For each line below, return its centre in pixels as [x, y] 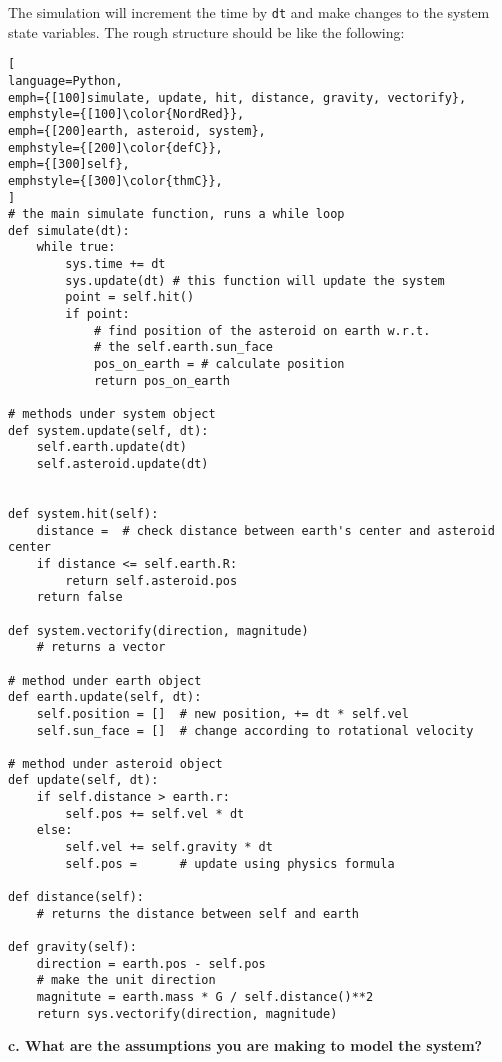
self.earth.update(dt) [111, 447]
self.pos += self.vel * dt [155, 813]
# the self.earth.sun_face [183, 347]
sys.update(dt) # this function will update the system [255, 280]
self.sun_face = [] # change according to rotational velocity [255, 730]
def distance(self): [76, 897]
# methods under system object [112, 414]
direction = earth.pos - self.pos [151, 963]
